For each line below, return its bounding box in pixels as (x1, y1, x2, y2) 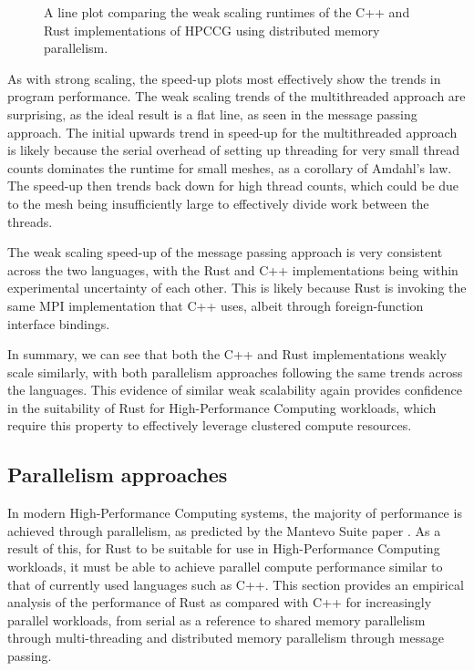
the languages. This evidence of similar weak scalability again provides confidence (7, 380, 462, 399)
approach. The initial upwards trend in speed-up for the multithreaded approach (7, 122, 458, 141)
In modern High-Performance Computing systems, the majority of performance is (7, 503, 462, 522)
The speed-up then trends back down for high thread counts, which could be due (7, 176, 459, 195)
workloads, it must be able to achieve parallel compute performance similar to (7, 557, 443, 576)
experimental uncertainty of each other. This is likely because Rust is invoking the (7, 278, 467, 297)
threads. (7, 212, 53, 231)
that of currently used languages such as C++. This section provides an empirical (7, 574, 464, 594)
